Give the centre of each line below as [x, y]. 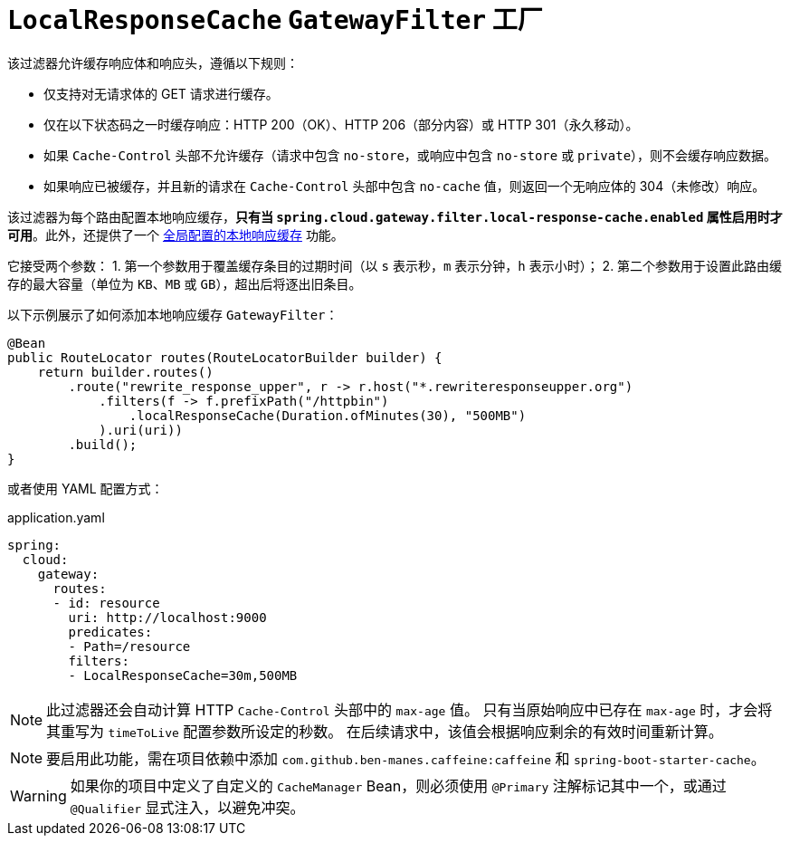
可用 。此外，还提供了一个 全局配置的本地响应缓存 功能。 [176, 235]
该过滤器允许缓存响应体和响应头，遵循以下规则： [153, 62]
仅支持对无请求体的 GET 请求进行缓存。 [161, 93]
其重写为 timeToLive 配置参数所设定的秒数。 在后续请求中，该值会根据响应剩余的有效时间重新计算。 [385, 731]
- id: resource [106, 603]
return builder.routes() [125, 372]
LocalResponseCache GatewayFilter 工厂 [275, 20]
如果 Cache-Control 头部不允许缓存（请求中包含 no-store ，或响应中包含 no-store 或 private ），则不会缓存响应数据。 [410, 155]
